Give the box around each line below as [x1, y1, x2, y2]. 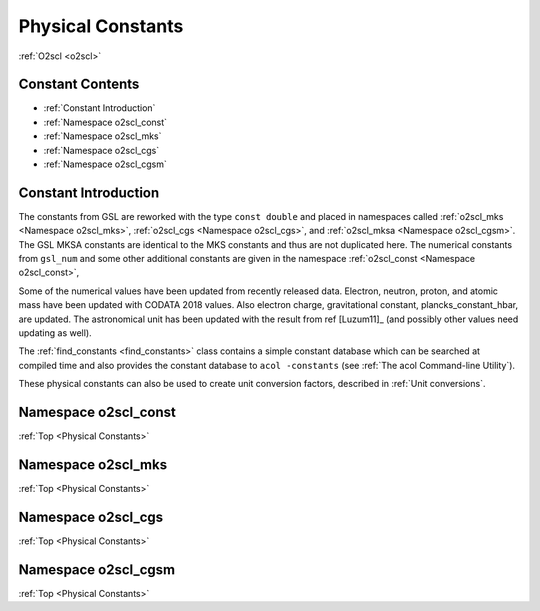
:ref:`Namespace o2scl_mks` [43, 130, 162, 142]
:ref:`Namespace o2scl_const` [43, 116, 168, 128]
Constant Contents [18, 76, 140, 93]
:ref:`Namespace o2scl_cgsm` [43, 158, 167, 170]
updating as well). [18, 327, 92, 339]
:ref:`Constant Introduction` [43, 102, 156, 114]
